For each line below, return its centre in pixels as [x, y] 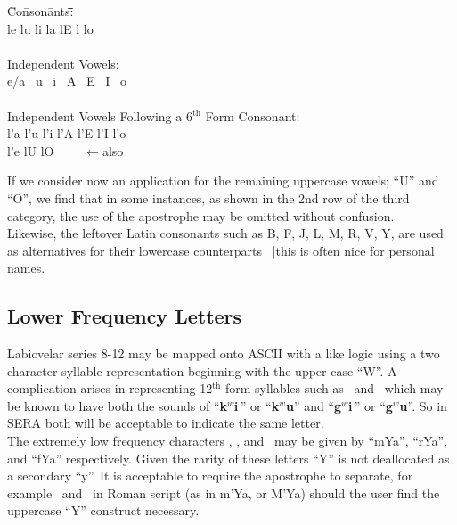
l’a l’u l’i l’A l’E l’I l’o [67, 133]
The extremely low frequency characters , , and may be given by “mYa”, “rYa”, [228, 441]
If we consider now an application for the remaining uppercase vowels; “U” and [223, 180]
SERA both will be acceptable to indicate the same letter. [166, 423]
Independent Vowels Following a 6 [100, 115]
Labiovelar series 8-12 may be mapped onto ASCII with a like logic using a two [224, 353]
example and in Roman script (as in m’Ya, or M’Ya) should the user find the [224, 492]
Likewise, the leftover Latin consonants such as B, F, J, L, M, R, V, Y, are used [225, 233]
